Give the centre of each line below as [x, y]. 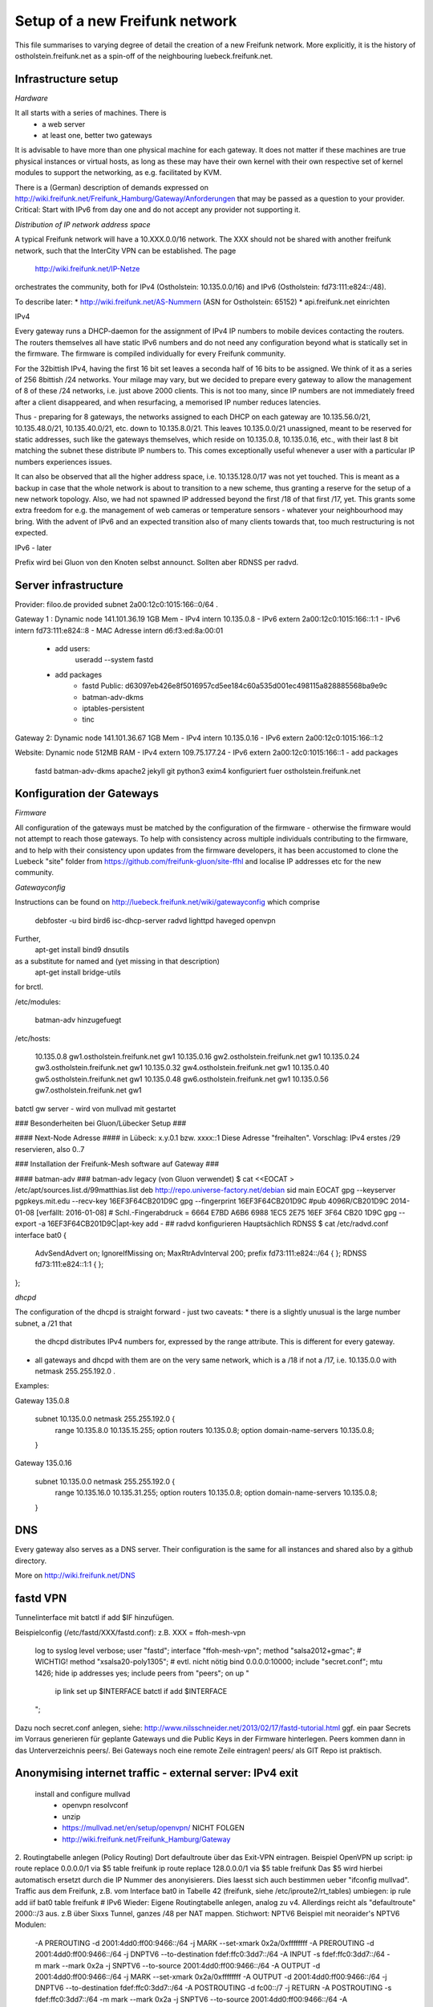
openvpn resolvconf [95, 1805]
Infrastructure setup [67, 79]
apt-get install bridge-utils [78, 972]
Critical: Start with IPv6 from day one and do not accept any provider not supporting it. [158, 210]
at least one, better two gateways [97, 136]
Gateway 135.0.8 [42, 1400]
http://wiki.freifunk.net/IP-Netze [87, 268]
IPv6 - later [33, 548]
